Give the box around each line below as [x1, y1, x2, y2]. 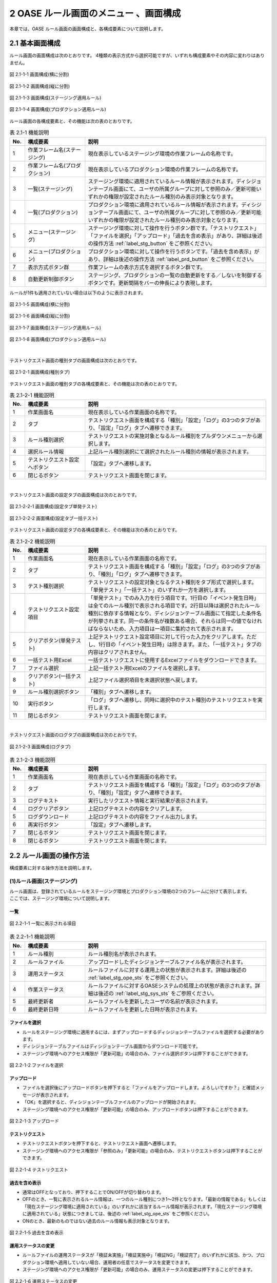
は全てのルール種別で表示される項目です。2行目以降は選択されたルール [88, 602, 260, 609]
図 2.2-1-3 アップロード [9, 1118, 60, 1124]
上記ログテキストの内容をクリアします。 [88, 805, 185, 812]
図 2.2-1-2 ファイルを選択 [9, 1062, 64, 1068]
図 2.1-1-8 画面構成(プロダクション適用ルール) [9, 336, 106, 342]
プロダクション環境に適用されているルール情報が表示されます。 [88, 201, 242, 208]
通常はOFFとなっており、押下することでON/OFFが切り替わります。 [22, 1189, 164, 1195]
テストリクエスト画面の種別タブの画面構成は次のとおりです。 [9, 357, 140, 363]
